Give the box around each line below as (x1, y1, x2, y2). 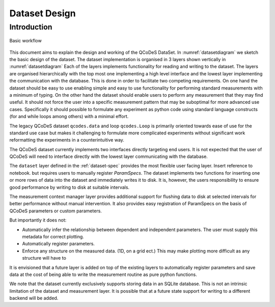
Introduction (9, 22, 52, 32)
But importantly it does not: (9, 217, 67, 224)
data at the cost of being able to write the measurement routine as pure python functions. (9, 271, 197, 277)
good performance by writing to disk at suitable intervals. (9, 184, 130, 190)
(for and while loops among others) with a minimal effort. (9, 114, 129, 120)
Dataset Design (9, 8, 76, 19)
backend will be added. (9, 295, 59, 301)
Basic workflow (9, 38, 42, 44)
